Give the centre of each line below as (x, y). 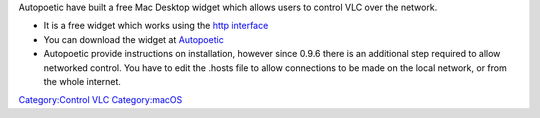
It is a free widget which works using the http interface (156, 26)
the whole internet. (82, 81)
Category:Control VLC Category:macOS (100, 100)
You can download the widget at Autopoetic (133, 39)
